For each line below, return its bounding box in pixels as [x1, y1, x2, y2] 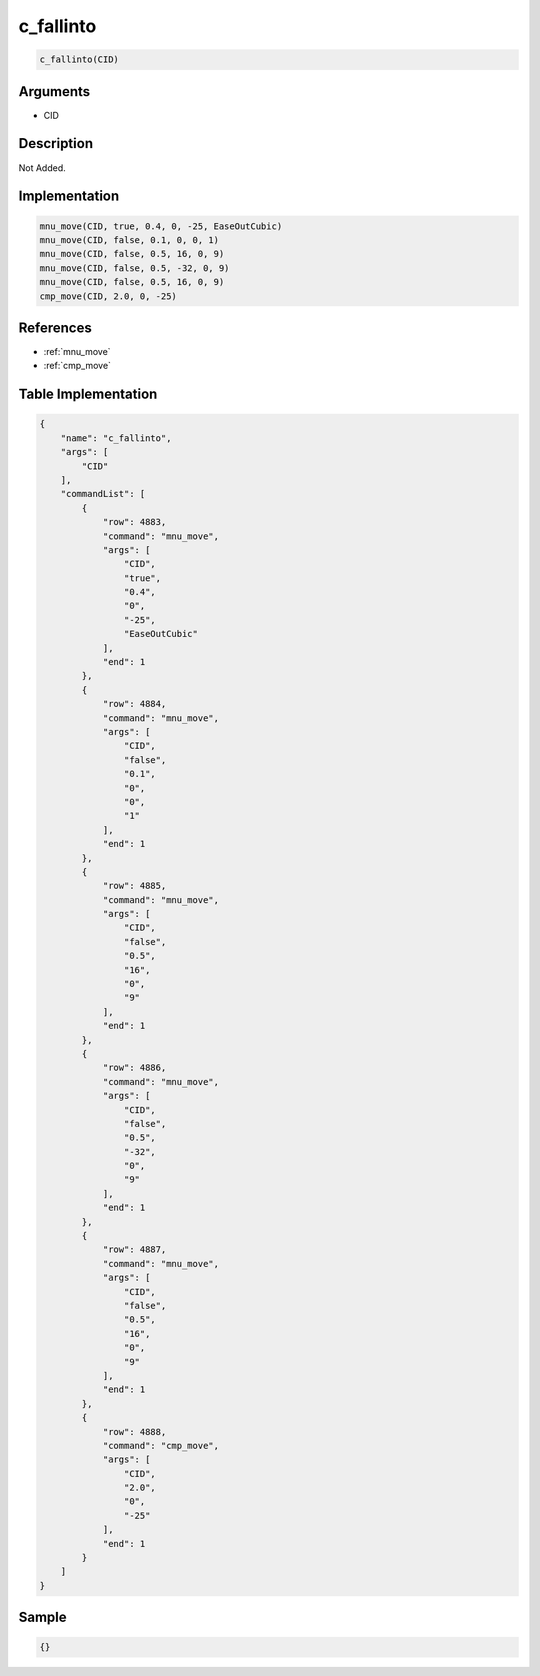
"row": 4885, [102, 880, 167, 892]
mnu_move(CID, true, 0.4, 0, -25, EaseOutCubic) [39, 220, 283, 232]
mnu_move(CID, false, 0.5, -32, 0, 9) [39, 262, 230, 274]
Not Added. [18, 161, 67, 174]
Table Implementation [18, 386, 158, 403]
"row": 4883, [102, 516, 167, 528]
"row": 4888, [102, 1426, 167, 1437]
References [18, 319, 92, 336]
